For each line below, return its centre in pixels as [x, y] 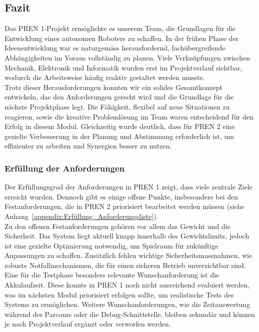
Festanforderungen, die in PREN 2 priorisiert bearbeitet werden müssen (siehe [124, 206]
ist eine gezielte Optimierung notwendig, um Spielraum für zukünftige [111, 245]
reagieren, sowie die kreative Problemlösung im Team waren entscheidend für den [129, 116]
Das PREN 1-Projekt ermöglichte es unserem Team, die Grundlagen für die [120, 28]
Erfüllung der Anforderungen [65, 168]
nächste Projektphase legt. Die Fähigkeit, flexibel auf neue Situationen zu [117, 106]
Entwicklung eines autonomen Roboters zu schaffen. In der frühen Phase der [122, 38]
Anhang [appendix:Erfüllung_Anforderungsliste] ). [81, 216]
